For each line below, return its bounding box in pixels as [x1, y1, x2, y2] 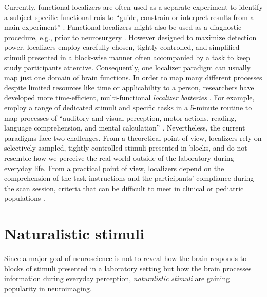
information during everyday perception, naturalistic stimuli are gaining [4, 273, 230, 284]
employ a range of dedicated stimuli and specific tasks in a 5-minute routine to [4, 102, 252, 113]
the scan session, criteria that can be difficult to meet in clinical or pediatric [4, 182, 244, 193]
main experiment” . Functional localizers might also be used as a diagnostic [4, 22, 242, 32]
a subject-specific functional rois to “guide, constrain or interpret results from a [4, 11, 254, 22]
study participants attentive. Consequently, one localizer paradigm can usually [4, 62, 251, 72]
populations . [4, 193, 45, 203]
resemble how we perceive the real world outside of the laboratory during [4, 152, 234, 163]
